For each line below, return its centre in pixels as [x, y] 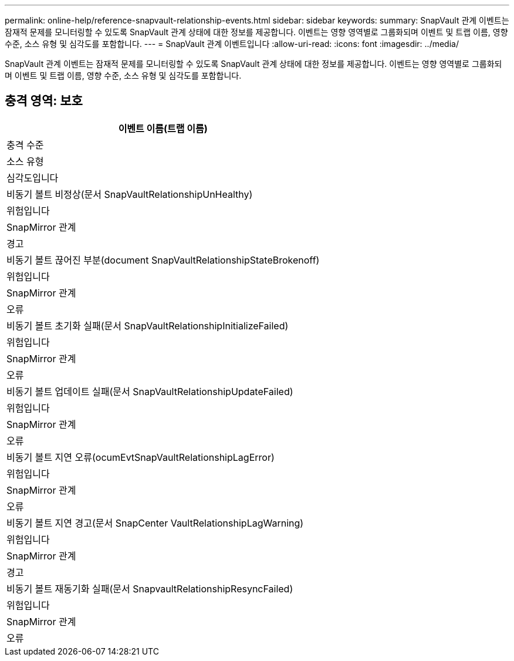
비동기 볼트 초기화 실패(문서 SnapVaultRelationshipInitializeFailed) [148, 326]
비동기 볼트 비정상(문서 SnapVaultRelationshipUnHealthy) [130, 194]
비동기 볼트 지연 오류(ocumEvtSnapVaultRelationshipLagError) [141, 457]
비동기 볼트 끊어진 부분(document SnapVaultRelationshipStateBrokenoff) [163, 260]
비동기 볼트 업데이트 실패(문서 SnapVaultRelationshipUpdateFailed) [150, 391]
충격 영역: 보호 [44, 101]
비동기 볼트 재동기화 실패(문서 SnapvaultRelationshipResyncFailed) [150, 589]
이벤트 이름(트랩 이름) [163, 128]
